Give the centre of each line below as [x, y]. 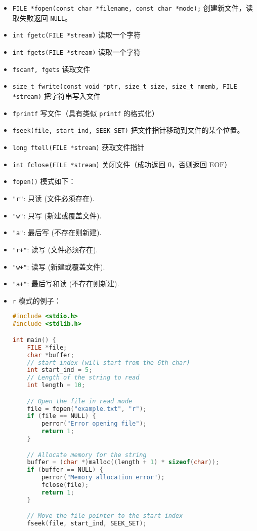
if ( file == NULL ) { [61, 416]
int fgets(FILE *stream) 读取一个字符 [77, 51]
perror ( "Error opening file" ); [94, 424]
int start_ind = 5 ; [60, 370]
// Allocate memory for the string [87, 455]
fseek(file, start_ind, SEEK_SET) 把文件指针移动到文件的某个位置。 [128, 130]
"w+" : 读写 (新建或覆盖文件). [59, 266]
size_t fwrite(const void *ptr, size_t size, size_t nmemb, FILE [125, 87]
